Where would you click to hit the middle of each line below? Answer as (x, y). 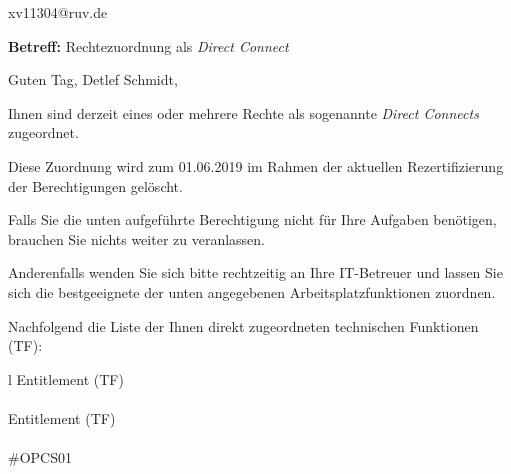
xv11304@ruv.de (58, 12)
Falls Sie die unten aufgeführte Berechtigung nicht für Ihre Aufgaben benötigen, (252, 219)
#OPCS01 (40, 457)
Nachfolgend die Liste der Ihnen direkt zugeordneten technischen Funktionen (243, 325)
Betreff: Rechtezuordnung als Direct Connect (148, 45)
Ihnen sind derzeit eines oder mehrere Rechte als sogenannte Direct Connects (243, 112)
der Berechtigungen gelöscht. (95, 185)
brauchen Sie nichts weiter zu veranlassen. (136, 238)
